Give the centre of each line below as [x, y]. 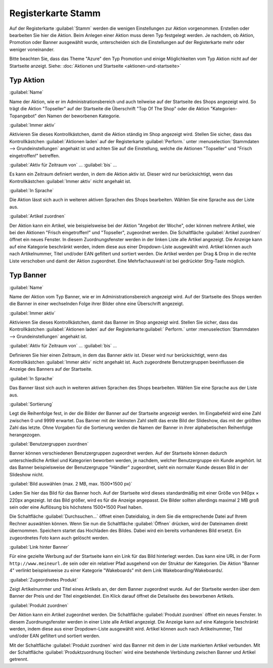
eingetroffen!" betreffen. [35, 155]
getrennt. [19, 659]
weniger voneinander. [32, 49]
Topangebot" [23, 116]
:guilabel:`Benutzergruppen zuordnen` [49, 444]
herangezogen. [25, 434]
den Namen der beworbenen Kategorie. [79, 116]
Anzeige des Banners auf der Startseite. [51, 369]
